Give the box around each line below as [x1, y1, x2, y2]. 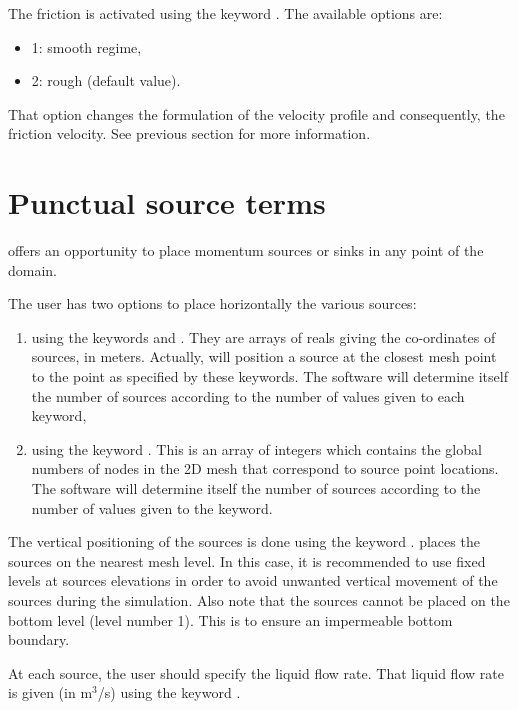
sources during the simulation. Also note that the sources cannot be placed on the [8, 590, 510, 610]
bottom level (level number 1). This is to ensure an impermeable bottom [8, 609, 453, 630]
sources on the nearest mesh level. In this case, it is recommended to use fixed [8, 550, 486, 571]
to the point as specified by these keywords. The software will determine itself [31, 366, 508, 387]
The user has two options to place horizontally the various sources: [8, 293, 417, 314]
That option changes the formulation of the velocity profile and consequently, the [8, 103, 505, 124]
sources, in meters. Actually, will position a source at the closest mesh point [31, 346, 497, 367]
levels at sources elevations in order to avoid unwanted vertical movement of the [8, 570, 498, 591]
